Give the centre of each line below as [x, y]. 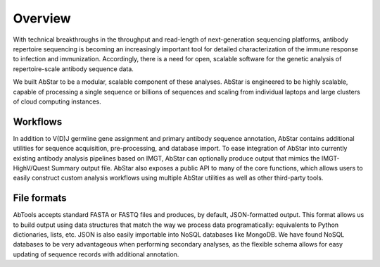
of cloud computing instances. [57, 101]
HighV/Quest [32, 168]
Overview [42, 18]
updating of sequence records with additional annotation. [96, 254]
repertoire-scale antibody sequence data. [73, 69]
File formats [40, 198]
